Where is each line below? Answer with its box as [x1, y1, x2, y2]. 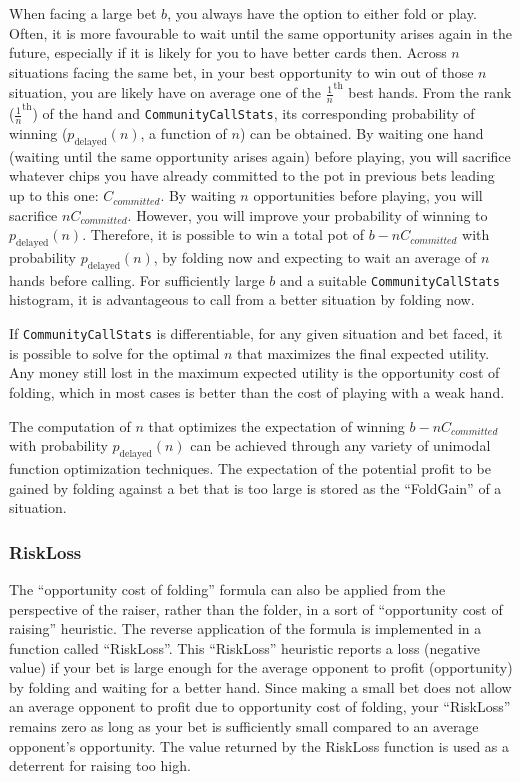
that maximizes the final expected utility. [237, 342, 490, 363]
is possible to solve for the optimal [9, 342, 220, 363]
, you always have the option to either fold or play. [167, 3, 477, 23]
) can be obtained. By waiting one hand [239, 123, 484, 144]
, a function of [140, 123, 227, 144]
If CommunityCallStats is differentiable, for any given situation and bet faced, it [9, 323, 503, 344]
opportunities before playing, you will [253, 185, 483, 206]
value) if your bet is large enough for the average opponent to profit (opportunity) [9, 657, 513, 678]
